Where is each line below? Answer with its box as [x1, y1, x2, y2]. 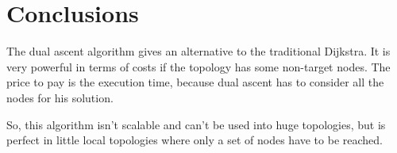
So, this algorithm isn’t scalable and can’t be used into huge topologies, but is [6, 116, 386, 132]
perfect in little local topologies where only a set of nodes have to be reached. [6, 132, 383, 148]
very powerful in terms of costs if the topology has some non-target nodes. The [6, 58, 391, 75]
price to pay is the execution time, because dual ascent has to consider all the [6, 74, 384, 90]
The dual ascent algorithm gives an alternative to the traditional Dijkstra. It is [6, 43, 391, 59]
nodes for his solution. [6, 89, 114, 105]
